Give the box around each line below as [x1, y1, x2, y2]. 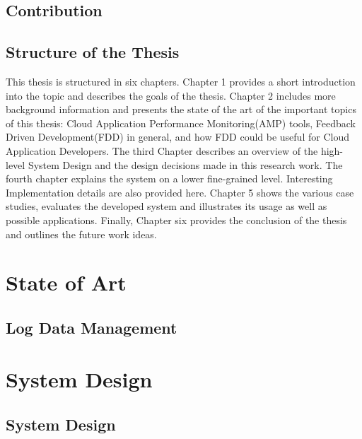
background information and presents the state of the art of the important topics [6, 102, 356, 117]
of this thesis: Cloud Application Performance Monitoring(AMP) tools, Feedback [6, 115, 356, 130]
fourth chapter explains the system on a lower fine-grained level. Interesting [6, 171, 333, 186]
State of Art [6, 268, 127, 297]
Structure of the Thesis [6, 41, 180, 63]
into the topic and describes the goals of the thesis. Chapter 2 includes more [6, 88, 336, 103]
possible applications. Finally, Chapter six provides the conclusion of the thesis [6, 212, 347, 227]
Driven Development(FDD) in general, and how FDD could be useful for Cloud [6, 129, 349, 144]
